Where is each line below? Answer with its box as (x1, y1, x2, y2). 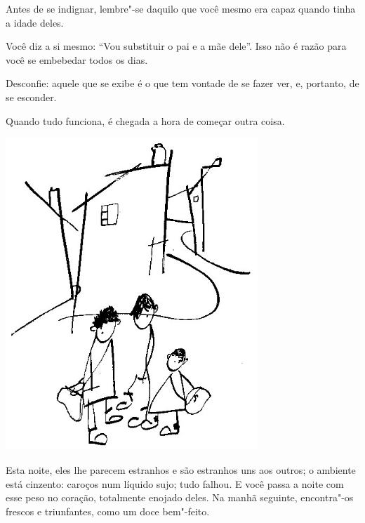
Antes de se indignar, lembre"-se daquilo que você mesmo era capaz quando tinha (6, 1, 356, 15)
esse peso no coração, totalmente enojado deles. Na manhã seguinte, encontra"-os (6, 490, 354, 505)
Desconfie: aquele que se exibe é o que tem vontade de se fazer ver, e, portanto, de (6, 76, 359, 91)
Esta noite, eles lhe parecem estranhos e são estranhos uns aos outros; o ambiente (6, 462, 356, 477)
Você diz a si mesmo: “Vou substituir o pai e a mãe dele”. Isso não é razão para (6, 39, 347, 53)
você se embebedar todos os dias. (6, 52, 148, 67)
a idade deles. (6, 15, 64, 29)
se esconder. (6, 89, 57, 104)
